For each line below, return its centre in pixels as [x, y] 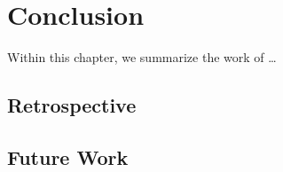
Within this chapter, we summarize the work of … [142, 57]
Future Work [68, 156]
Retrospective [72, 105]
